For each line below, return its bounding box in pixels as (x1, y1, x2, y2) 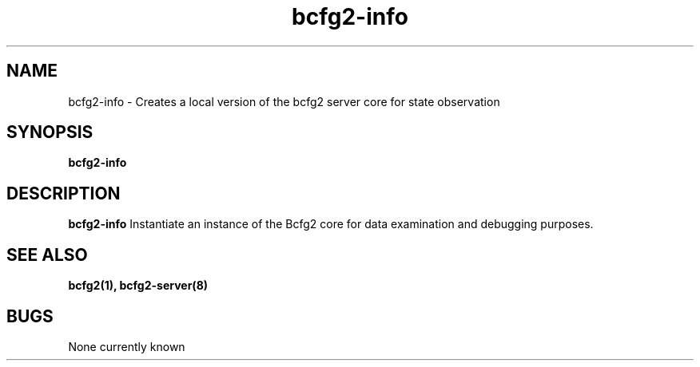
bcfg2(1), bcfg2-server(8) (68, 278, 209, 293)
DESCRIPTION (6, 183, 121, 203)
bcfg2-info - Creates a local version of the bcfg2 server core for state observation (68, 94, 500, 109)
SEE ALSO (6, 244, 88, 265)
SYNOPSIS (6, 122, 93, 143)
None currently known (68, 339, 185, 353)
